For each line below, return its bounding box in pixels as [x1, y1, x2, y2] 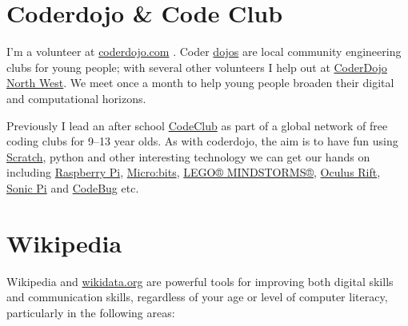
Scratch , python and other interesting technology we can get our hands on [6, 148, 370, 165]
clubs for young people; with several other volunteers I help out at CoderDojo [6, 58, 387, 75]
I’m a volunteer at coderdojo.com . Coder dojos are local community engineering [6, 43, 402, 60]
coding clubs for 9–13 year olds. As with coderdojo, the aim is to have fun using [6, 133, 398, 149]
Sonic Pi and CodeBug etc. [6, 179, 139, 196]
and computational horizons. [6, 89, 146, 106]
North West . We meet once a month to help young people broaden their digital [6, 74, 394, 91]
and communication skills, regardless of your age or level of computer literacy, [6, 288, 388, 305]
